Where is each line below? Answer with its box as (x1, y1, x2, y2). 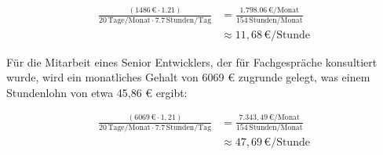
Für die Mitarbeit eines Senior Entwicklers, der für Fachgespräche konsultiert (6, 53, 378, 70)
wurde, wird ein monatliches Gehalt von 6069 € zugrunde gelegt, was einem (6, 69, 370, 85)
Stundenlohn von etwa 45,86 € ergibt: (6, 84, 188, 100)
